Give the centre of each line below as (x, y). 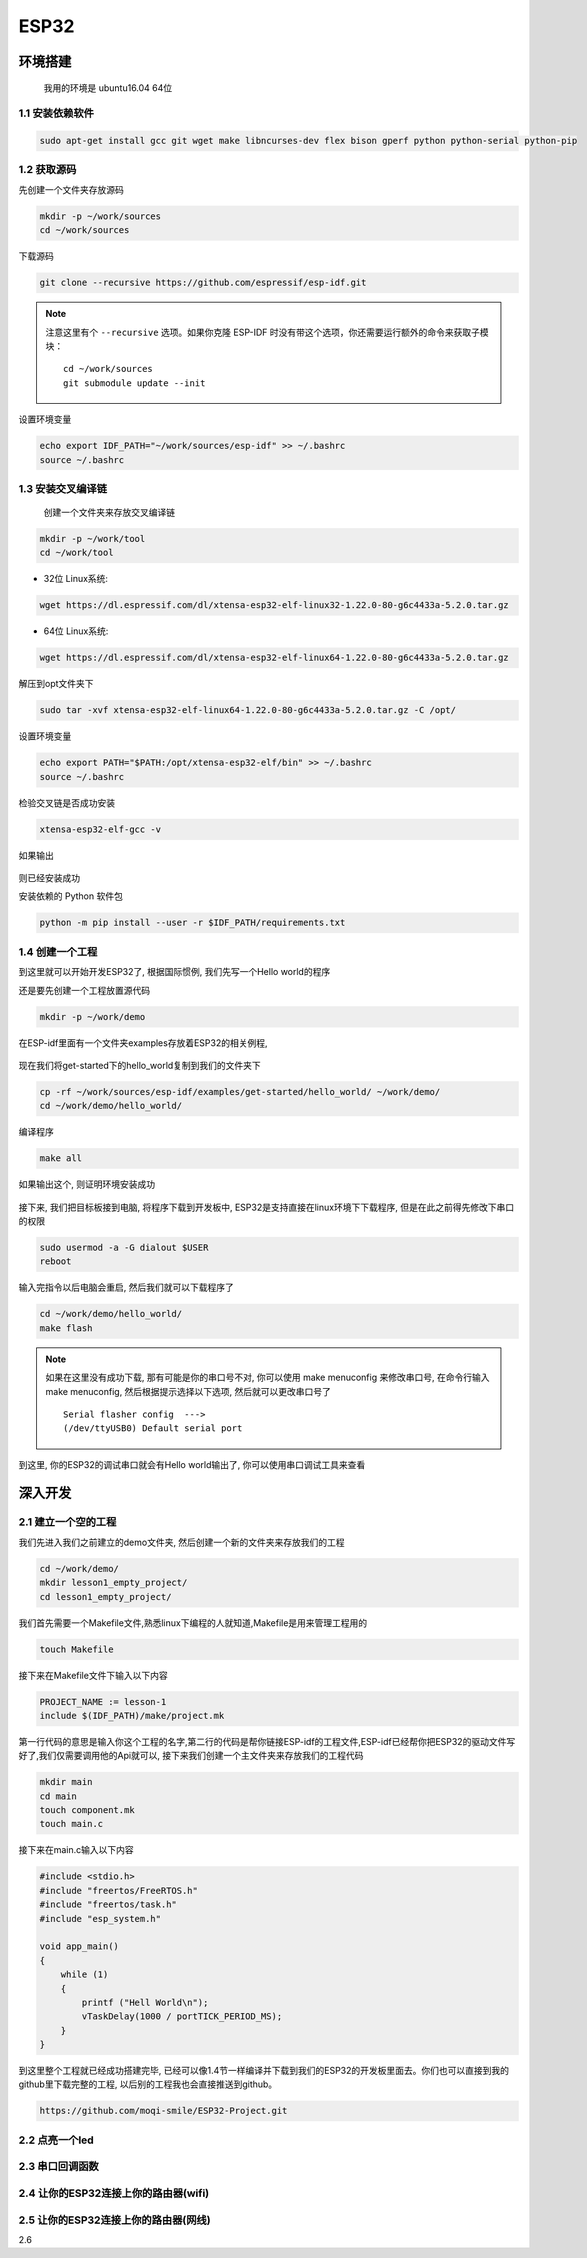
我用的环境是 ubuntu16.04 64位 (108, 87)
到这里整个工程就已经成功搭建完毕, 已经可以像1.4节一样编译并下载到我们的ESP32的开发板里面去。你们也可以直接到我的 (264, 2071)
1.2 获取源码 (47, 170)
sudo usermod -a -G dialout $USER (124, 1247)
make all (61, 1158)
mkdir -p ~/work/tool (92, 539)
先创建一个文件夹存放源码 (71, 189)
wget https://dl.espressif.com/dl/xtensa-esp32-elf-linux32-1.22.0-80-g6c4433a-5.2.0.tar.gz (274, 605)
